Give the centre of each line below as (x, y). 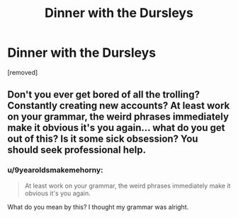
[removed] (23, 72)
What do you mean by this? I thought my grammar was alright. (98, 207)
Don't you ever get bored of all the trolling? (104, 94)
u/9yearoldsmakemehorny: (55, 170)
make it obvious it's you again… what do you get (116, 128)
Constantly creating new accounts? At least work (119, 106)
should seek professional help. (77, 150)
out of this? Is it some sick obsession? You (103, 139)
